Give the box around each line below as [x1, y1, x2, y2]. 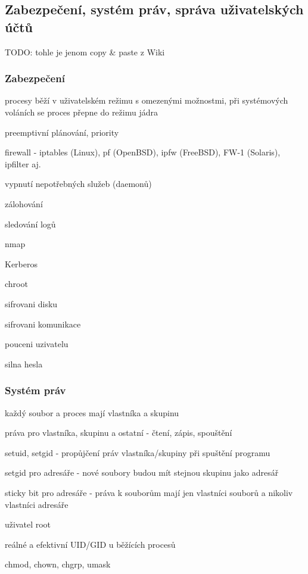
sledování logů [5, 217, 56, 230]
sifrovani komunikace [5, 317, 81, 330]
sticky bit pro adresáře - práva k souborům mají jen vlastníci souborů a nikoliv [5, 486, 293, 498]
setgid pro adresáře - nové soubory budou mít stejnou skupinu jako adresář [5, 466, 279, 479]
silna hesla [5, 357, 43, 370]
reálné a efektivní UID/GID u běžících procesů [5, 538, 176, 550]
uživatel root [5, 518, 51, 531]
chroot [5, 277, 28, 290]
